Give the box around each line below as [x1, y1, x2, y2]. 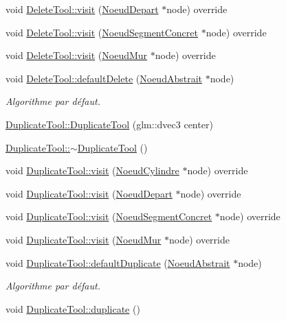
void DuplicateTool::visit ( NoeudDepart [5, 186, 173, 200]
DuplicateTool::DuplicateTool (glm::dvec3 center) [5, 117, 213, 131]
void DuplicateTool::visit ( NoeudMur [5, 232, 162, 246]
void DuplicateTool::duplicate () [5, 301, 140, 316]
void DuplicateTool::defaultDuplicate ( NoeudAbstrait [5, 255, 230, 270]
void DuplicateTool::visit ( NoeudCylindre [5, 163, 179, 178]
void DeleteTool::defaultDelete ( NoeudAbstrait [5, 71, 202, 85]
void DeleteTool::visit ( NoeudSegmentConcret [5, 25, 198, 39]
